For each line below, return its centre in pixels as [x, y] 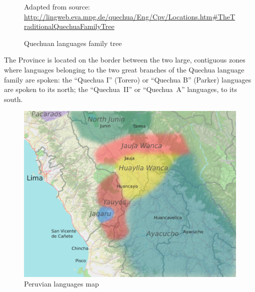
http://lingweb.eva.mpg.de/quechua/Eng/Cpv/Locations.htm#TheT [130, 16]
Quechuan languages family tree [73, 43]
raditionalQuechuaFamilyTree [69, 26]
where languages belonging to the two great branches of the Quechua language [124, 69]
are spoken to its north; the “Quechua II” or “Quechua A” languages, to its [120, 89]
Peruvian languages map [61, 284]
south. [13, 99]
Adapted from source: [57, 6]
